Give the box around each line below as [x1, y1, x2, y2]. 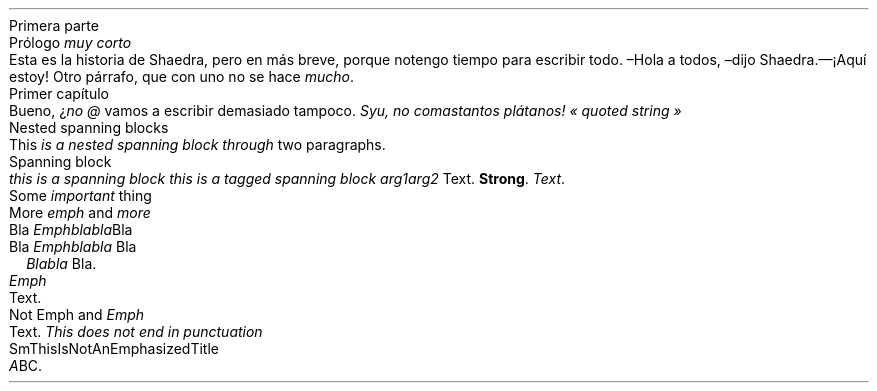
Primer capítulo [9, 85, 109, 102]
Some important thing [9, 187, 152, 204]
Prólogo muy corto [9, 34, 132, 51]
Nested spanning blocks [9, 119, 169, 136]
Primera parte [9, 17, 99, 34]
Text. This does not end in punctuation [9, 323, 263, 340]
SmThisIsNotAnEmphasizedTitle [9, 340, 219, 357]
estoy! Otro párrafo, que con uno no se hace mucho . [9, 68, 354, 85]
